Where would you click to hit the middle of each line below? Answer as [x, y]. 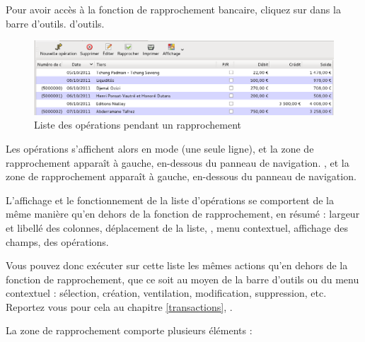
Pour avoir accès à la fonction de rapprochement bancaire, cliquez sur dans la [173, 9]
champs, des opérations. [57, 241]
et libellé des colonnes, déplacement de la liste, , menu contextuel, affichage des [177, 227]
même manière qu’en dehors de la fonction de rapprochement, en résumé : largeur [183, 214]
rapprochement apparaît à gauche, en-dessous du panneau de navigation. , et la [178, 162]
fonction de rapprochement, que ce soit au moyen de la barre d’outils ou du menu [182, 279]
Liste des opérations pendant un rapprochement [138, 125]
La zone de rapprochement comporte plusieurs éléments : [129, 330]
